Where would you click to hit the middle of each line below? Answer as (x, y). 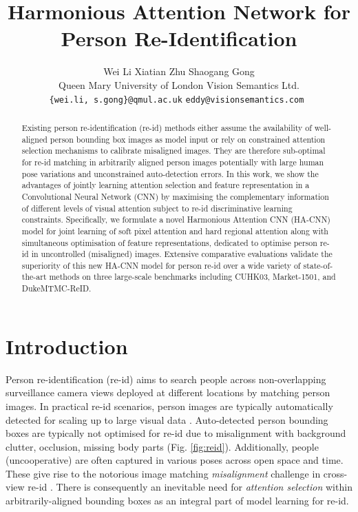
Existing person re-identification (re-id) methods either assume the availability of (167, 127)
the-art (34, 277)
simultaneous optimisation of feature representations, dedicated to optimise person (169, 242)
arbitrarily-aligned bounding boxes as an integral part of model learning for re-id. (177, 501)
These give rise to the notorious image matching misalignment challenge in (163, 473)
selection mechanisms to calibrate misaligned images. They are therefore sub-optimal (173, 151)
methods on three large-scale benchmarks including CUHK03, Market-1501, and (192, 277)
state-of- (318, 265)
